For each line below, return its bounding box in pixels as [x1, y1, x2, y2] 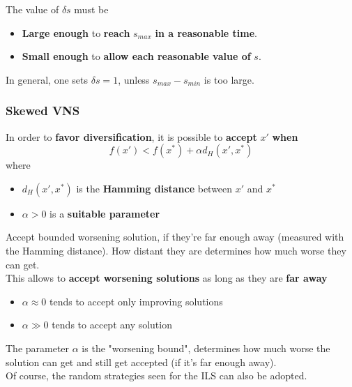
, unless [118, 72, 150, 86]
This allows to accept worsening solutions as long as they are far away [6, 271, 328, 285]
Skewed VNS [6, 102, 80, 119]
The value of [6, 2, 59, 16]
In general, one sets [6, 72, 89, 86]
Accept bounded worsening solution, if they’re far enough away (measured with [6, 229, 344, 244]
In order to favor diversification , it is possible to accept [6, 129, 257, 144]
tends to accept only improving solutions [49, 294, 223, 308]
